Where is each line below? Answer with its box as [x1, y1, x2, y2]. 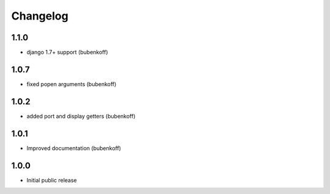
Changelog [11, 9, 68, 23]
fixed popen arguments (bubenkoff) [26, 80, 117, 88]
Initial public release [26, 176, 78, 184]
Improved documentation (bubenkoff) [26, 144, 122, 152]
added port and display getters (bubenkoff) [26, 112, 136, 120]
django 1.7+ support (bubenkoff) [26, 49, 108, 56]
